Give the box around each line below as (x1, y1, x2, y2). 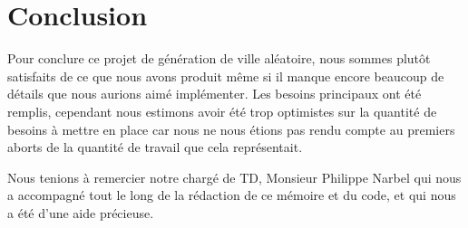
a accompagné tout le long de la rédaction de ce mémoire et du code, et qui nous (7, 185, 456, 204)
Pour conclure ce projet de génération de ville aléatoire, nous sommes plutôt (7, 49, 431, 68)
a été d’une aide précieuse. (7, 203, 154, 222)
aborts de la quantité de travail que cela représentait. (7, 138, 303, 157)
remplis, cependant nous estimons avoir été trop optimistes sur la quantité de (7, 101, 437, 120)
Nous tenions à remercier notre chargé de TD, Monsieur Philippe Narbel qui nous (7, 167, 462, 186)
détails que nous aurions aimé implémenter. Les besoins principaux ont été (7, 84, 422, 103)
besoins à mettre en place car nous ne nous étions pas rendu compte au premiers (7, 119, 455, 138)
